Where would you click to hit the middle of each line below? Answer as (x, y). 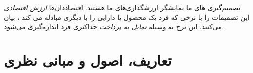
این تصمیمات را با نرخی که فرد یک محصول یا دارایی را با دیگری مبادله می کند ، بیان (127, 17)
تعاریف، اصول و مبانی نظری (88, 60)
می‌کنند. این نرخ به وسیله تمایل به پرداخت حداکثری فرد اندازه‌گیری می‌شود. (114, 27)
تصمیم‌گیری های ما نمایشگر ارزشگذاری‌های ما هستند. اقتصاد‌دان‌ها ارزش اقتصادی (122, 7)
